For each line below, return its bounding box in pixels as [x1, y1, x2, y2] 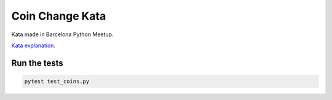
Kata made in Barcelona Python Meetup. [11, 31, 114, 38]
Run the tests [11, 58, 64, 68]
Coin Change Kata [11, 9, 106, 23]
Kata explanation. [11, 42, 55, 49]
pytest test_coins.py [24, 77, 90, 85]
